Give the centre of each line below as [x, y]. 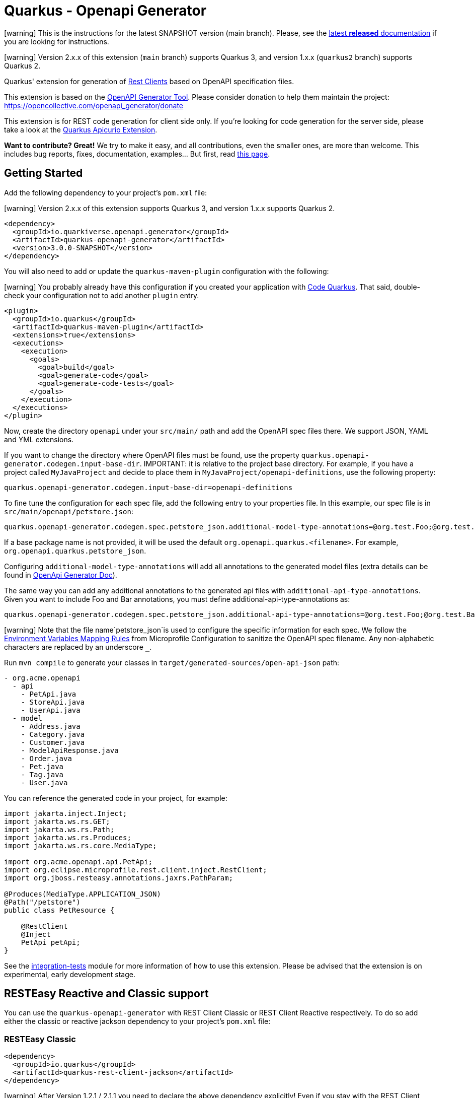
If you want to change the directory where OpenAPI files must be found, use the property [152, 455]
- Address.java [51, 726]
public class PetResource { [59, 910]
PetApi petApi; [51, 942]
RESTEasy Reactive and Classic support [106, 994]
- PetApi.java [49, 694]
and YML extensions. [39, 439]
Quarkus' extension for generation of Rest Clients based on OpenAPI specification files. [149, 81]
